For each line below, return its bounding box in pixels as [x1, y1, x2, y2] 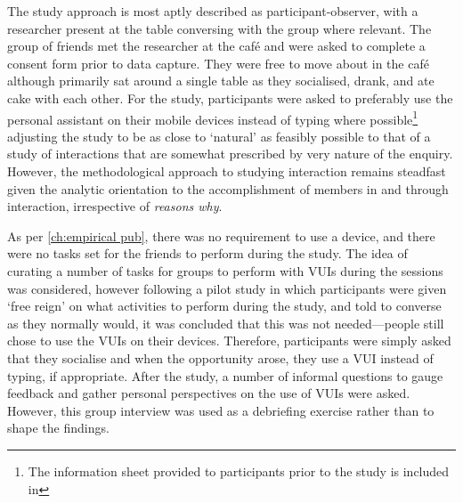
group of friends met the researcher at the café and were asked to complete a [7, 37, 426, 55]
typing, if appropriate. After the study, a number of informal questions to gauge [7, 366, 443, 385]
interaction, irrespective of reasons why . [7, 197, 223, 215]
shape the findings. [7, 418, 110, 437]
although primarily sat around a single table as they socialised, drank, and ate [7, 71, 435, 90]
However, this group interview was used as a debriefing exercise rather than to [7, 401, 435, 419]
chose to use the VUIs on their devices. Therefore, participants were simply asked [7, 331, 451, 350]
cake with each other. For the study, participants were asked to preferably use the [7, 88, 453, 107]
